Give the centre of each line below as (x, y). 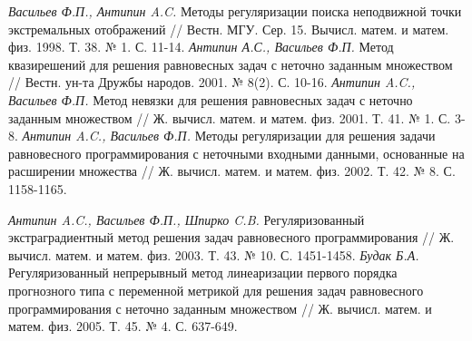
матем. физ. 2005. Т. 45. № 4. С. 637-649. (123, 326)
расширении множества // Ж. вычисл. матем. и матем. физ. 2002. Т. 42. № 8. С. (232, 171)
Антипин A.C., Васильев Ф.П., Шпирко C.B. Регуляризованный (187, 219)
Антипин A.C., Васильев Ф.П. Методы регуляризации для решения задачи (229, 136)
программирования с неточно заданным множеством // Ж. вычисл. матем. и (220, 308)
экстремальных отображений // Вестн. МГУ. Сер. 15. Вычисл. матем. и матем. (229, 29)
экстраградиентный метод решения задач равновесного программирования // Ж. (231, 237)
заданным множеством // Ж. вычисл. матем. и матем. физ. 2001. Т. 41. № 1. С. (230, 117)
